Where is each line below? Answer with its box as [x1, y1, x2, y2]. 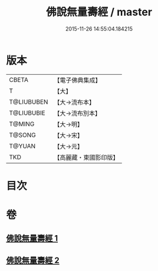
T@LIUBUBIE [9, 108, 45, 117]
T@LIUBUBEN [9, 98, 48, 106]
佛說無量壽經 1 [6, 233, 58, 243]
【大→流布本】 [54, 98, 96, 106]
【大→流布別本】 [54, 109, 101, 117]
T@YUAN [9, 142, 36, 150]
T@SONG [9, 131, 37, 139]
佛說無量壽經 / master [46, 5, 152, 19]
